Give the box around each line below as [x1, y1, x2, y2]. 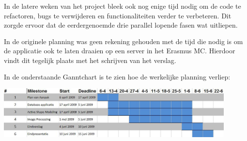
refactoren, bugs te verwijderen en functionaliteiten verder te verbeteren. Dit [4, 10, 232, 20]
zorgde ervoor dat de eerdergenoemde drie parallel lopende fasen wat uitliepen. [4, 20, 238, 30]
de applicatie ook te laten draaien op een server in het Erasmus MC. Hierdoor [4, 46, 235, 56]
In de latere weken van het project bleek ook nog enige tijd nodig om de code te [4, 1, 241, 11]
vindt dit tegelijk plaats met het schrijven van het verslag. [4, 55, 176, 65]
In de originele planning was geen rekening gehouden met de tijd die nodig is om [4, 36, 243, 46]
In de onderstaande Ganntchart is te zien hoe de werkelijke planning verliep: [4, 71, 231, 81]
